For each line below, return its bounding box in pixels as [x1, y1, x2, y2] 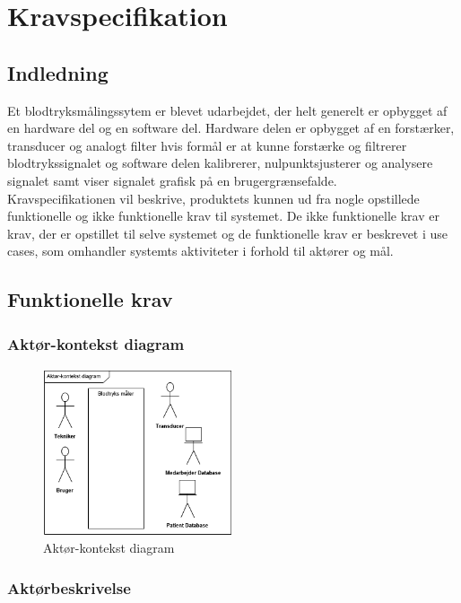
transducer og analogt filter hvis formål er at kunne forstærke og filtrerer [7, 135, 407, 154]
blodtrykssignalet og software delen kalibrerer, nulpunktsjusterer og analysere [7, 153, 433, 172]
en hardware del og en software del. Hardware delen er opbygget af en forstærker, [7, 118, 455, 137]
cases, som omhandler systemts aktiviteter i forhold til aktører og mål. [7, 241, 394, 260]
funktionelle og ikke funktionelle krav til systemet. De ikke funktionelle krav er [7, 206, 439, 225]
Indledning [7, 58, 109, 86]
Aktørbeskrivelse [7, 577, 131, 599]
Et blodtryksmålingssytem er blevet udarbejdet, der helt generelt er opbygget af [7, 100, 448, 119]
